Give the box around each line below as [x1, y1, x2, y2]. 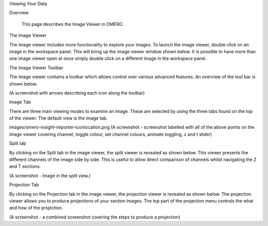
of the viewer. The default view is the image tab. [9, 115, 108, 121]
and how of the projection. [9, 205, 64, 211]
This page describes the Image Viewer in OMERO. [21, 21, 124, 27]
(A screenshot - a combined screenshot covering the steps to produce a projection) [9, 214, 181, 220]
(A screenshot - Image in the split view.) [9, 172, 91, 179]
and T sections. [9, 163, 41, 169]
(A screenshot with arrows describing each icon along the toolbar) [9, 90, 145, 96]
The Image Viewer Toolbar [9, 65, 64, 71]
